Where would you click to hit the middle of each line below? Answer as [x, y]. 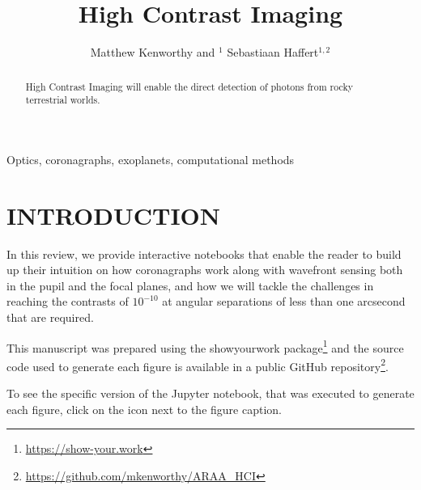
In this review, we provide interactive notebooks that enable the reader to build [204, 253]
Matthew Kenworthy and [153, 52]
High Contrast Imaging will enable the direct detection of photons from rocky [189, 86]
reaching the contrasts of [68, 301]
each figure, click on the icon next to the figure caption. [144, 409]
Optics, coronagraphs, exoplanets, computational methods [151, 159]
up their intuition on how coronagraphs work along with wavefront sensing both [205, 270]
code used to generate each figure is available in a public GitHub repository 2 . [198, 365]
